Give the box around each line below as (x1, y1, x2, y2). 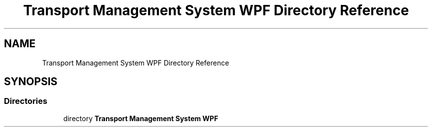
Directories (4, 96, 47, 106)
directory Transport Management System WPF (63, 114, 218, 123)
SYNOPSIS (4, 75, 58, 88)
